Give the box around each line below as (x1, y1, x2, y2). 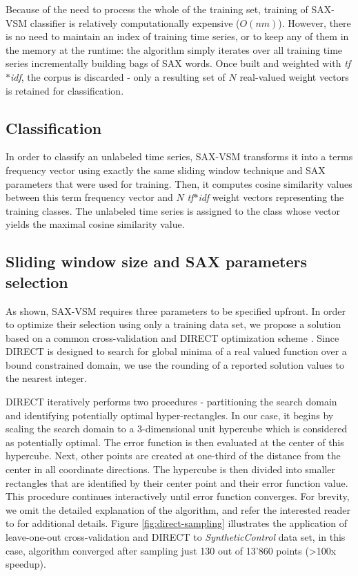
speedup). (6, 557, 46, 571)
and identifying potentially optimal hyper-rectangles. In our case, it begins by (6, 407, 334, 422)
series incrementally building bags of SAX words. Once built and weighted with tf (6, 56, 351, 70)
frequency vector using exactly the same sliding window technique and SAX (6, 162, 326, 177)
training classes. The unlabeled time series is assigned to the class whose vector (6, 203, 341, 218)
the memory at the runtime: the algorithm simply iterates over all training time (6, 42, 343, 57)
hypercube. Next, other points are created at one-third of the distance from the (6, 448, 341, 463)
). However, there (278, 15, 351, 30)
